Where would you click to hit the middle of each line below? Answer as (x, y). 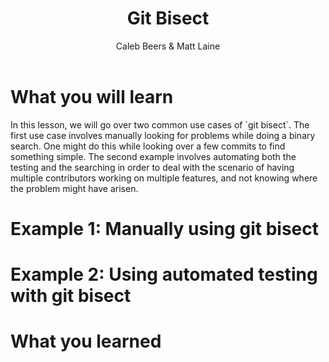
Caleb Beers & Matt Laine (168, 46)
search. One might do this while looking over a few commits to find (148, 146)
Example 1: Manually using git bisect (164, 228)
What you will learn (92, 96)
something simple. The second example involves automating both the (153, 156)
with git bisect (71, 296)
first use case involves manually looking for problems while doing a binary (163, 135)
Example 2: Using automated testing (164, 274)
